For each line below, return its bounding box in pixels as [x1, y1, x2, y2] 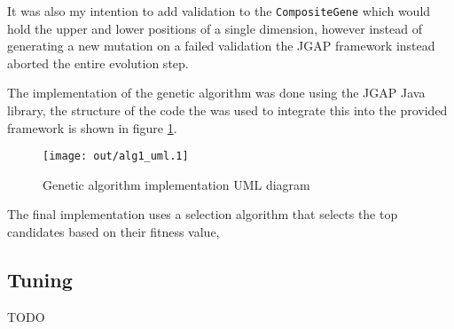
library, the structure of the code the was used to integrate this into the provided [7, 101, 448, 120]
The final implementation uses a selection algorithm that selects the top [7, 205, 398, 223]
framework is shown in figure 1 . [7, 118, 177, 137]
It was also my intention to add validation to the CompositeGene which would [7, 2, 431, 20]
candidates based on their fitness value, [7, 223, 220, 241]
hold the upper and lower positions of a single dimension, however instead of [7, 19, 422, 37]
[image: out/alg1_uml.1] [43, 150, 189, 163]
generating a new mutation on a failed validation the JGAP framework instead [7, 36, 435, 55]
